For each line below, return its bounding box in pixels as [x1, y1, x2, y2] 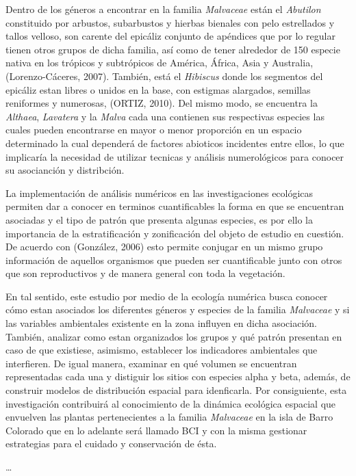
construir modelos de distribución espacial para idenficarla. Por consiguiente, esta [5, 383, 347, 397]
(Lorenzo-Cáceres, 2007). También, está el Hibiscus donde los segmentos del [5, 68, 323, 83]
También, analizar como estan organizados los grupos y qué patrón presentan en [5, 329, 342, 343]
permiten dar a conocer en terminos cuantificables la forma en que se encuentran [5, 199, 344, 213]
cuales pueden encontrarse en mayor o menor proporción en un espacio [5, 122, 302, 137]
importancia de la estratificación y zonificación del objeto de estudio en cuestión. [5, 226, 344, 240]
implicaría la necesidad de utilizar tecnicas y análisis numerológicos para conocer [5, 149, 344, 163]
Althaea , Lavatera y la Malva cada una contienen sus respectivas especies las [5, 109, 325, 123]
